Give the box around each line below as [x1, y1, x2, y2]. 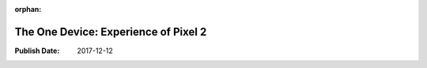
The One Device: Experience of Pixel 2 [14, 25, 207, 39]
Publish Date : [14, 46, 60, 55]
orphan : [14, 5, 42, 13]
